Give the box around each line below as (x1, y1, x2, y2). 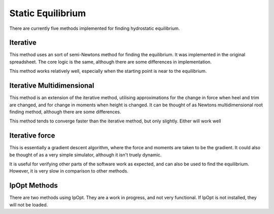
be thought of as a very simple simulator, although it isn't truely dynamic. (9, 152, 162, 158)
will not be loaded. (9, 201, 48, 207)
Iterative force (9, 132, 55, 140)
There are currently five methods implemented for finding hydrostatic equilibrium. (9, 25, 180, 31)
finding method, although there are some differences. (9, 109, 121, 115)
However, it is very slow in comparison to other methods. (9, 168, 129, 174)
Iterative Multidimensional (9, 81, 94, 90)
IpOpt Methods (9, 181, 58, 190)
